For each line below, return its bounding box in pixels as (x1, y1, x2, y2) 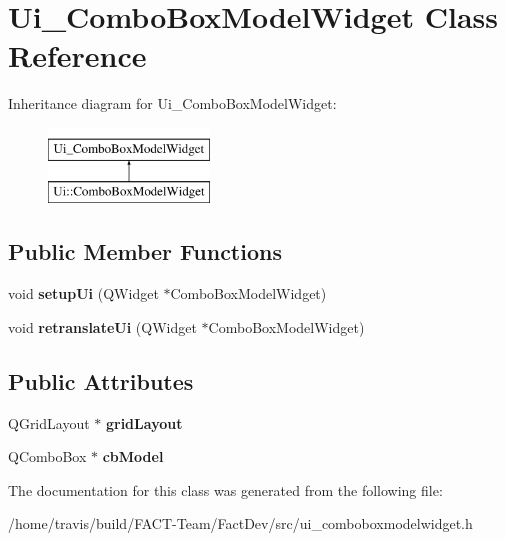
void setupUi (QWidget (8, 283, 159, 304)
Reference (8, 35, 147, 76)
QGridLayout (8, 412, 90, 433)
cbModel (102, 446, 164, 467)
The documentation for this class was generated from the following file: (8, 479, 443, 500)
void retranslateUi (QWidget (8, 316, 197, 337)
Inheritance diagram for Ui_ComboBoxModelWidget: (8, 93, 337, 114)
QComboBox (8, 446, 87, 467)
